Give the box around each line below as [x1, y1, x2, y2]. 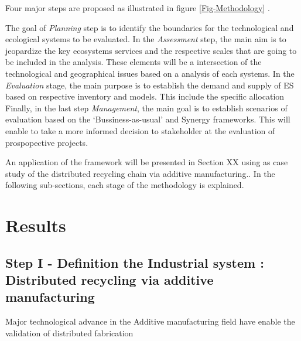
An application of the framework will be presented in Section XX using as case [5, 156, 288, 168]
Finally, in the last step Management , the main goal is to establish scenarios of [5, 101, 288, 114]
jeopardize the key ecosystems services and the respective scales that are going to [5, 44, 297, 56]
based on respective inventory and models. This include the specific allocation [5, 90, 285, 103]
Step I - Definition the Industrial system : [5, 253, 264, 271]
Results [5, 213, 66, 237]
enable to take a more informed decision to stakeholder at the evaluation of [5, 124, 275, 137]
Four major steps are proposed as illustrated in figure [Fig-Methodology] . [5, 2, 270, 13]
